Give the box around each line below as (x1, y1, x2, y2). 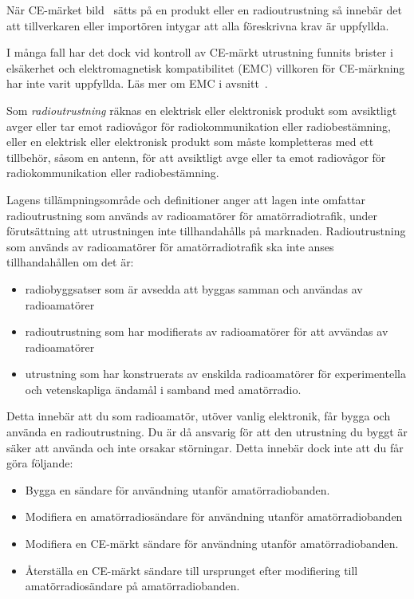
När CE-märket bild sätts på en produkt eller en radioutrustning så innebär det (6, 2, 402, 18)
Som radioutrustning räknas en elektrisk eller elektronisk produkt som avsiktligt (6, 101, 397, 118)
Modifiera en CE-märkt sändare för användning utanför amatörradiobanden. (25, 535, 399, 552)
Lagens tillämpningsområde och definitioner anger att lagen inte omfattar (6, 191, 366, 207)
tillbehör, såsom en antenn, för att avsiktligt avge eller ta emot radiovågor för (6, 148, 386, 165)
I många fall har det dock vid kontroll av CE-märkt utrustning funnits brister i (6, 44, 393, 61)
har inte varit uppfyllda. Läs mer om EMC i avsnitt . (6, 75, 268, 92)
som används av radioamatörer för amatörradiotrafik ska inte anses (6, 238, 334, 254)
